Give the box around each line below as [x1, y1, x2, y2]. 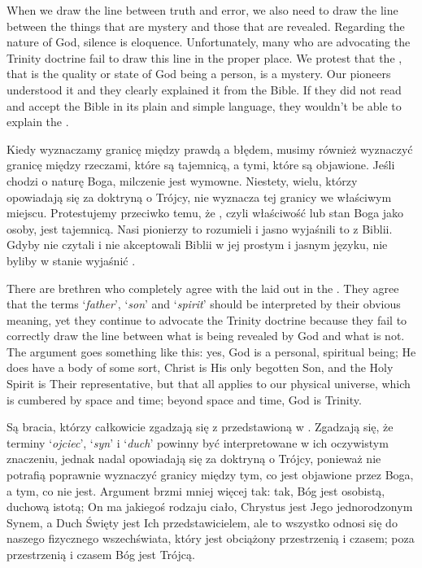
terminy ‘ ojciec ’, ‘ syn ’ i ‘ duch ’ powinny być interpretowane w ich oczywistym [7, 434, 389, 451]
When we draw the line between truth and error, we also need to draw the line [7, 2, 398, 18]
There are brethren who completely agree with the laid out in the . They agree [7, 279, 399, 296]
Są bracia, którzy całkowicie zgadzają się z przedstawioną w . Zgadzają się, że [7, 418, 394, 435]
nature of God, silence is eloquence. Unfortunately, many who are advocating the [7, 33, 411, 50]
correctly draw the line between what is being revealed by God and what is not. [7, 327, 405, 344]
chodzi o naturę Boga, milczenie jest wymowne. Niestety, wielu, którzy [7, 172, 358, 189]
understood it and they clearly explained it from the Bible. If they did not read [7, 81, 402, 98]
